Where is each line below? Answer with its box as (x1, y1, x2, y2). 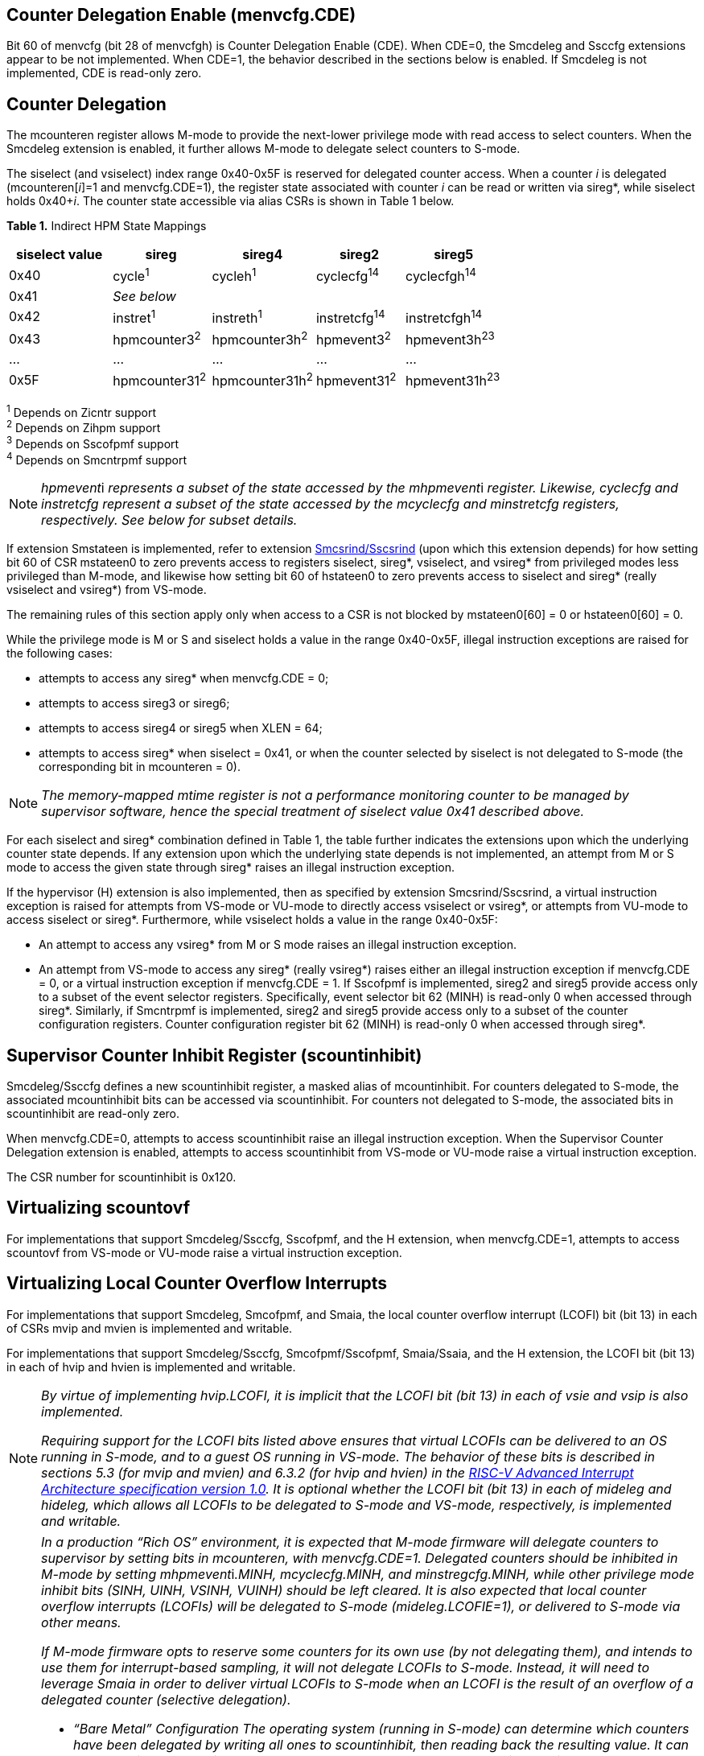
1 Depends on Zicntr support (6, 402, 156, 419)
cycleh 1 (212, 266, 257, 285)
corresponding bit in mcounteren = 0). (39, 760, 241, 774)
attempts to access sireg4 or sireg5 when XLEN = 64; (39, 721, 323, 736)
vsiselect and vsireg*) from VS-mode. (6, 583, 207, 597)
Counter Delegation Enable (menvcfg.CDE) (6, 5, 356, 25)
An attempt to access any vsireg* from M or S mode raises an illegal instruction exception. (39, 938, 517, 952)
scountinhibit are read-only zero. (6, 1107, 180, 1121)
